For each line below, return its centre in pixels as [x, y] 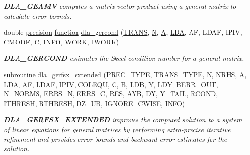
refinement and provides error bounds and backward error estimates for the [115, 139]
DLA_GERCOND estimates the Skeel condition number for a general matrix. [124, 58]
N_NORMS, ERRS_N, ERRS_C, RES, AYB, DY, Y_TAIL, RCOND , [111, 94]
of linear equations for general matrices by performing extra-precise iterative [117, 129]
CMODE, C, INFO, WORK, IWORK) [62, 41]
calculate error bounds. [38, 15]
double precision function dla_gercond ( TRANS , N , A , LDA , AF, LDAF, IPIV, [123, 32]
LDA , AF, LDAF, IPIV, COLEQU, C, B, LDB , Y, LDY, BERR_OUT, [111, 84]
